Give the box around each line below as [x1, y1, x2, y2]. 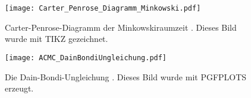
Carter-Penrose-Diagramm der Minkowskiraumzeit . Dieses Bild [5, 21, 237, 33]
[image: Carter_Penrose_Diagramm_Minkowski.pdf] [5, 4, 201, 12]
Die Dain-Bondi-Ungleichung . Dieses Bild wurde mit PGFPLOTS [5, 70, 247, 83]
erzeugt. [5, 82, 34, 94]
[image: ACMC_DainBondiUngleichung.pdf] [5, 53, 167, 62]
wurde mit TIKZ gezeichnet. [5, 32, 108, 45]
